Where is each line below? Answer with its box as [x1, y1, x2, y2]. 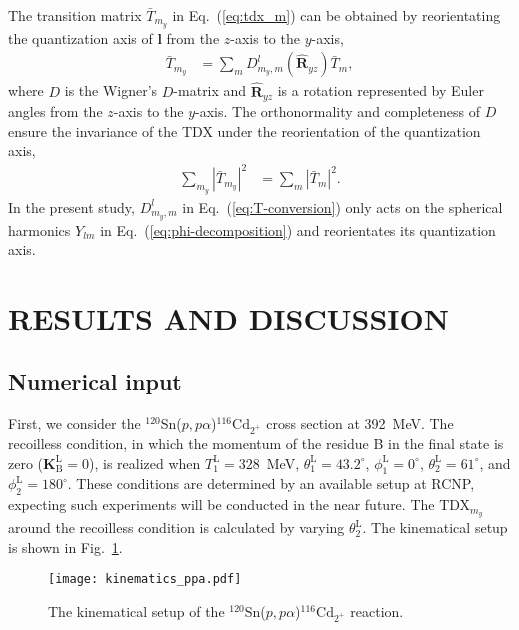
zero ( [8, 452, 44, 473]
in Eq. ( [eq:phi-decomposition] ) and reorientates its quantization [100, 219, 496, 240]
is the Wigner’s [64, 80, 158, 101]
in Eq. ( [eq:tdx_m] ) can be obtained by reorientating [172, 5, 501, 25]
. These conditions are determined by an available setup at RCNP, [67, 473, 475, 494]
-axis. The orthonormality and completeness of [195, 101, 480, 122]
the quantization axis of [8, 27, 153, 48]
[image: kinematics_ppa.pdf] [48, 572, 242, 587]
